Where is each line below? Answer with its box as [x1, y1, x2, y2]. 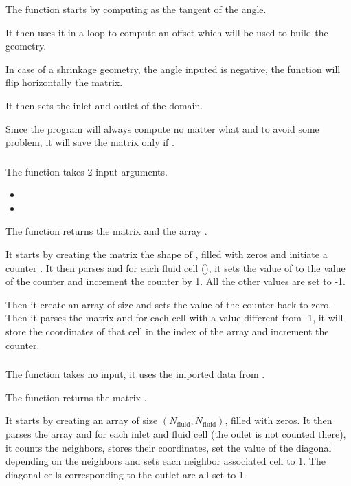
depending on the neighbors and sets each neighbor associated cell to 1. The [5, 454, 326, 468]
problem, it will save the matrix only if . [5, 135, 174, 149]
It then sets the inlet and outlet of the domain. [5, 98, 203, 112]
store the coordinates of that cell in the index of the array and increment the [5, 324, 329, 339]
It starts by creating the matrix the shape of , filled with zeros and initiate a [5, 247, 328, 262]
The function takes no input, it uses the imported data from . [5, 367, 265, 381]
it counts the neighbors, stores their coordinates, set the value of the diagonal [5, 440, 332, 454]
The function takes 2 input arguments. [5, 164, 168, 178]
